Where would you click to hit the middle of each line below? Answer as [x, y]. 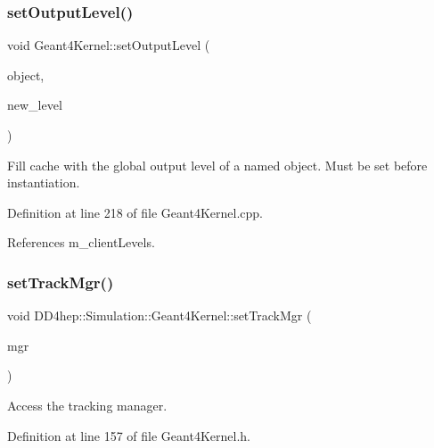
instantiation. [44, 183]
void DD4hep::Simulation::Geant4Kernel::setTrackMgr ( [160, 315]
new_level [35, 105]
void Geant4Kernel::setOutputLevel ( [109, 45]
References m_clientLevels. [81, 242]
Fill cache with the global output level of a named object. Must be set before [217, 165]
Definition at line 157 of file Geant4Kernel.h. [129, 435]
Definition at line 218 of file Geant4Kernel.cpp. [135, 212]
